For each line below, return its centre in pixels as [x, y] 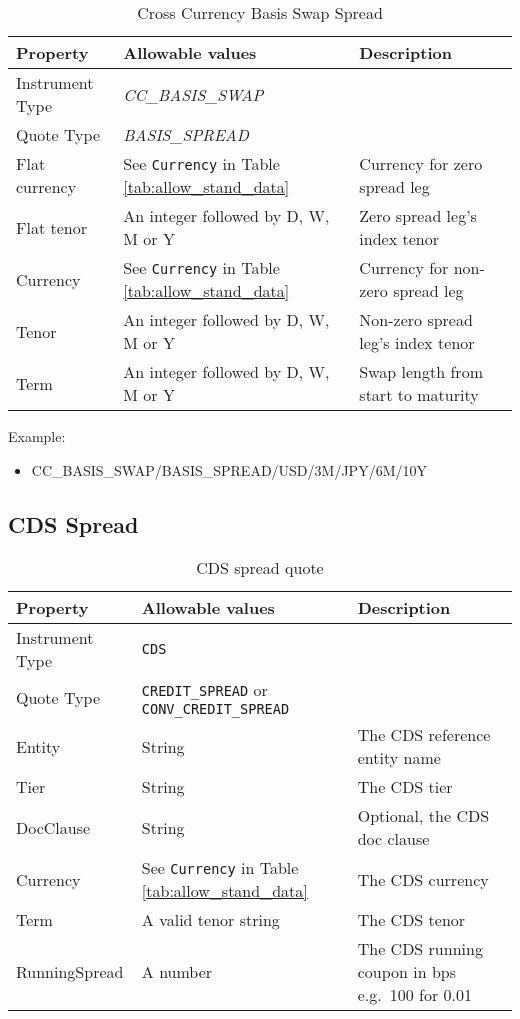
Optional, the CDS [423, 816]
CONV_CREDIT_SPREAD [215, 709]
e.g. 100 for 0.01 [414, 995]
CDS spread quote [260, 568]
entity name [399, 758]
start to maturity [419, 394]
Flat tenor [51, 227]
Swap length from [421, 371]
